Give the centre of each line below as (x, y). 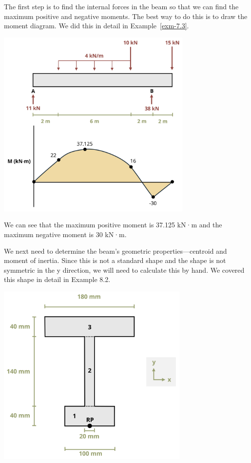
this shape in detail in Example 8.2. (57, 279)
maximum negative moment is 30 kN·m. (65, 234)
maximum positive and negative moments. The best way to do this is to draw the (126, 16)
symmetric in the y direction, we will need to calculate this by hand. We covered (124, 270)
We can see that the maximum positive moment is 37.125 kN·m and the (113, 225)
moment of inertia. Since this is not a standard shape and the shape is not (115, 260)
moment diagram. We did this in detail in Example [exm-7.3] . (97, 26)
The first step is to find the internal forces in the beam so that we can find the (121, 6)
